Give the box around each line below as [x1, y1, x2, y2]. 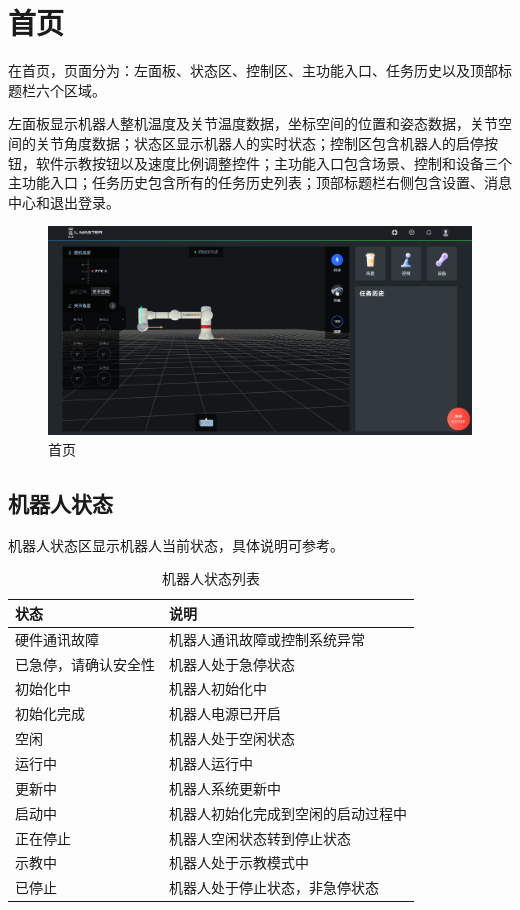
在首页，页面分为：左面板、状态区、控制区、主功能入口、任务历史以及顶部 [8, 60, 498, 81]
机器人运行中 [169, 753, 253, 774]
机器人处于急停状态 [169, 653, 295, 674]
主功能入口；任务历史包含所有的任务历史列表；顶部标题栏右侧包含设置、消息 [8, 172, 512, 193]
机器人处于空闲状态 [169, 728, 295, 749]
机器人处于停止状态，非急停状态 [169, 877, 379, 898]
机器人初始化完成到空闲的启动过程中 [169, 802, 407, 823]
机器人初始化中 [169, 678, 267, 699]
